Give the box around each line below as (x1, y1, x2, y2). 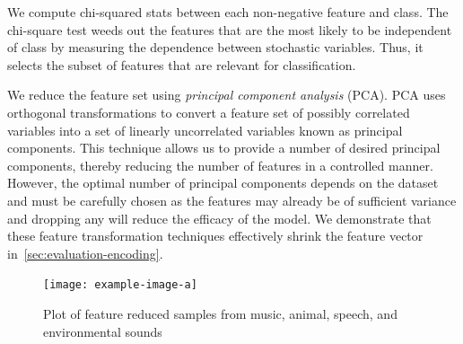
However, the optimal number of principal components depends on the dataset (7, 173, 439, 192)
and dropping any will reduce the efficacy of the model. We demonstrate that (7, 208, 432, 227)
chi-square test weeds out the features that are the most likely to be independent (7, 20, 452, 39)
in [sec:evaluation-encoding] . (7, 243, 163, 262)
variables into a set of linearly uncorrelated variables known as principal (7, 120, 403, 139)
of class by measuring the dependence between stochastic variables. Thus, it (7, 38, 424, 57)
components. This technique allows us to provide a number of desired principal (7, 138, 441, 157)
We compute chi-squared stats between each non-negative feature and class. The (7, 3, 449, 21)
